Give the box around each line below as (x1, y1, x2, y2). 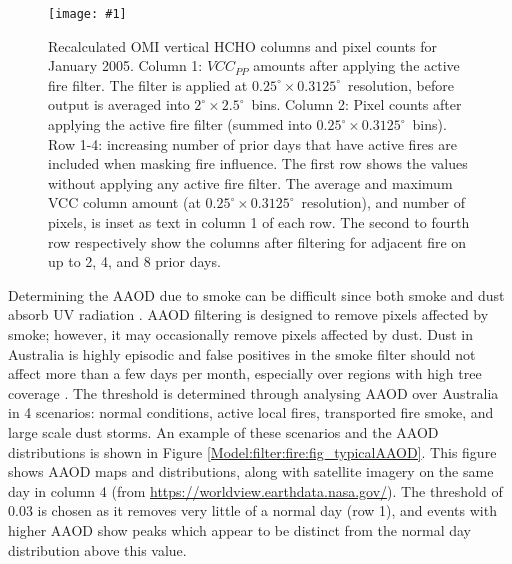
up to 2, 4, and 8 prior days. (48, 251, 221, 272)
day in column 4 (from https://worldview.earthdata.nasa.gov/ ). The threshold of (8, 480, 503, 501)
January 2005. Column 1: (48, 55, 203, 76)
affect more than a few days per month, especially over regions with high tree (8, 363, 482, 384)
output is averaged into (48, 94, 190, 115)
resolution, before (348, 74, 454, 95)
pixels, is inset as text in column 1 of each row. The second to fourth (48, 212, 470, 232)
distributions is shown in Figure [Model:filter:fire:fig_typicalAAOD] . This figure (8, 441, 497, 462)
